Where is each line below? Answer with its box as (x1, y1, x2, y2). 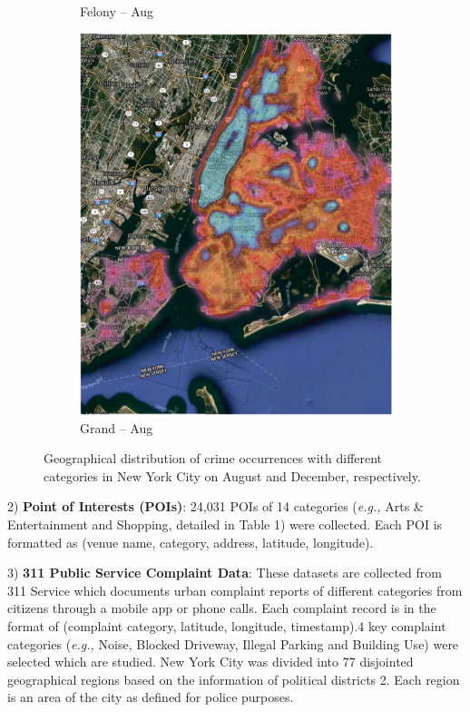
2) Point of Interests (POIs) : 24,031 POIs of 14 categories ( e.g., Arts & (7, 497, 424, 516)
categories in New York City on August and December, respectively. (44, 466, 421, 485)
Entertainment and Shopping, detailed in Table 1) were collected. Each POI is (7, 515, 443, 533)
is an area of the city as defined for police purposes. (7, 687, 294, 707)
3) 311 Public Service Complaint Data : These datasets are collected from (7, 563, 442, 582)
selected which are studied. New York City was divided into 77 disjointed (7, 652, 414, 671)
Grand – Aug (80, 418, 153, 437)
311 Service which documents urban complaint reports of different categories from (7, 580, 463, 599)
